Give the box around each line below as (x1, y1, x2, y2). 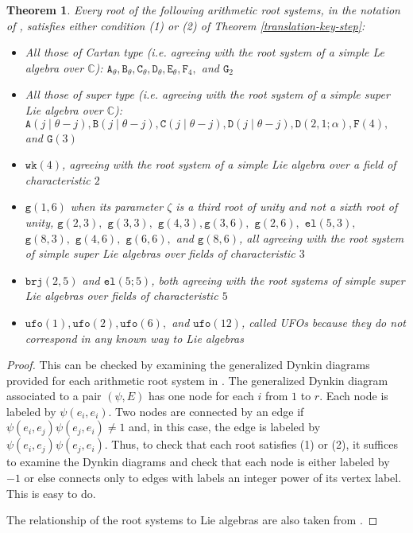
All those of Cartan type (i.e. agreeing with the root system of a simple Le (25, 44, 384, 60)
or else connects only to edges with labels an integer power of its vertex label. (24, 469, 402, 486)
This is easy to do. (6, 484, 96, 501)
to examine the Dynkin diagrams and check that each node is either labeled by (6, 453, 390, 470)
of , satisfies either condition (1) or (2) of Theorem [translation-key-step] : (6, 17, 365, 33)
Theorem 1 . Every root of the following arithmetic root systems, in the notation (6, 2, 400, 18)
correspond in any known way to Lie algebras (25, 329, 244, 346)
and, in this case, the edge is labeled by (129, 418, 321, 435)
